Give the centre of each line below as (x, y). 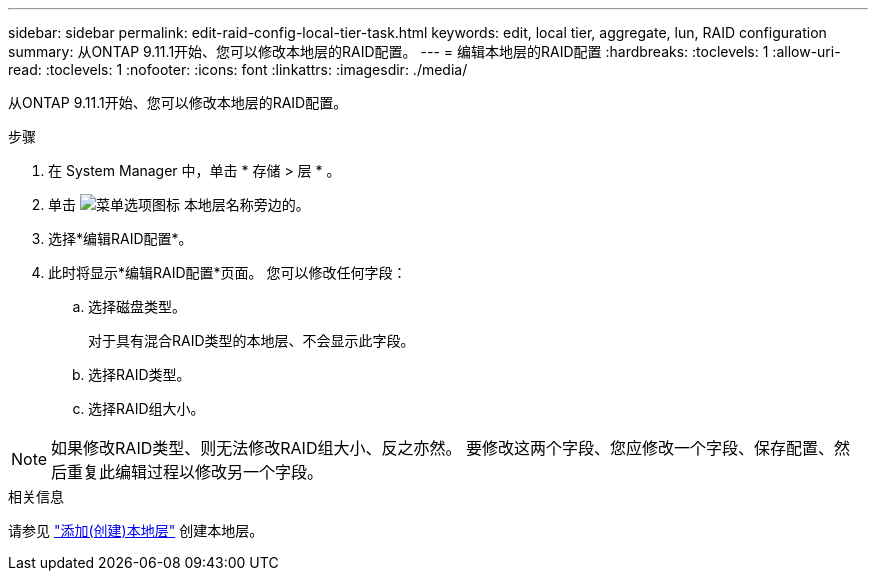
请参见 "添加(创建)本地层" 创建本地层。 (136, 530)
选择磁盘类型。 (137, 306)
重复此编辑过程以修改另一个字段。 (195, 472)
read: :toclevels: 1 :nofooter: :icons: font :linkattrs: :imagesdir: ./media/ (238, 69)
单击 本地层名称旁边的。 (179, 204)
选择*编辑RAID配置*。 (120, 238)
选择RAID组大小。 (146, 408)
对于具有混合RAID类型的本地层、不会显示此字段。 (251, 340)
